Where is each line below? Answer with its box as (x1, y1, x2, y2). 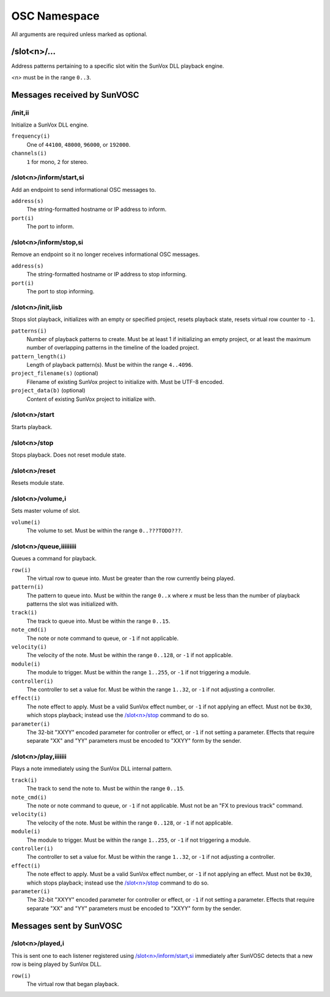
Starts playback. (11, 423, 53, 430)
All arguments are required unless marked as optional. (11, 31, 148, 38)
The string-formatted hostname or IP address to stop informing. (26, 271, 187, 278)
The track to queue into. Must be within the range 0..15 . (26, 617, 170, 625)
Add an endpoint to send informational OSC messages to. (11, 186, 156, 193)
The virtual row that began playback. (26, 980, 119, 988)
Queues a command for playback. (11, 555, 97, 562)
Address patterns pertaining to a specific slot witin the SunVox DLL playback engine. (11, 62, 224, 70)
